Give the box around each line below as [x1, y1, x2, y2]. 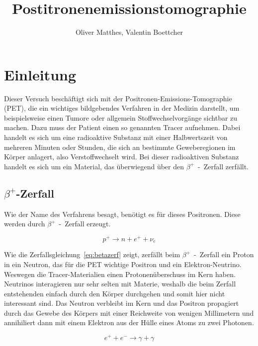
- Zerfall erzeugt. [59, 218, 111, 229]
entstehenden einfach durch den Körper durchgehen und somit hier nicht [4, 288, 225, 298]
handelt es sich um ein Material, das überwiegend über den [4, 161, 184, 171]
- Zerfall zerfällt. [198, 161, 249, 171]
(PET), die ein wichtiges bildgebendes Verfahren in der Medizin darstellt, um [4, 103, 240, 113]
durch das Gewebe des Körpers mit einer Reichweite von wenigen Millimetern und [4, 307, 254, 318]
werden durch [4, 218, 45, 229]
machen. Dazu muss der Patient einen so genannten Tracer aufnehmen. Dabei [4, 122, 241, 133]
